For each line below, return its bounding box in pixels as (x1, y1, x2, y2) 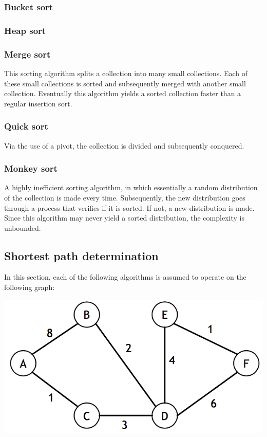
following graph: (4, 282, 55, 293)
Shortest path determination (4, 247, 159, 263)
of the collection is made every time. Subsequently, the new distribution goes (4, 192, 245, 203)
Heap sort (4, 24, 46, 37)
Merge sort (4, 47, 51, 60)
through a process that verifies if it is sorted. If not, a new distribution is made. (4, 202, 255, 213)
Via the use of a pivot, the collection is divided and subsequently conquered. (4, 140, 244, 151)
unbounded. (4, 222, 41, 233)
